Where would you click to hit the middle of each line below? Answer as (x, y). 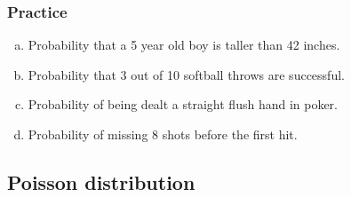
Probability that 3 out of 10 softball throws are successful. (186, 74)
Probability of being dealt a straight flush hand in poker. (183, 104)
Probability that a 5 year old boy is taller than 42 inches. (184, 45)
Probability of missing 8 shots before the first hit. (163, 134)
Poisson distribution (101, 181)
